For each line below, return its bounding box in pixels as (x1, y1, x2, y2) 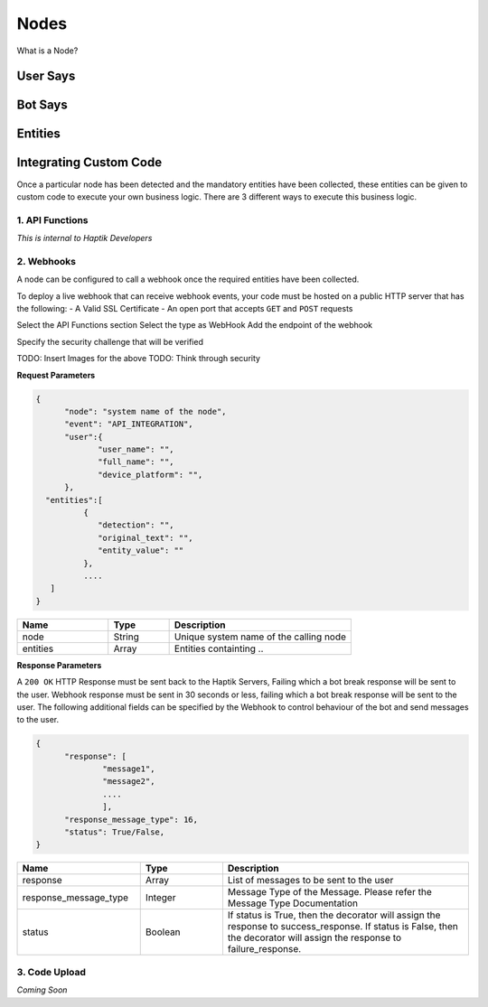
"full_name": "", (98, 457, 175, 467)
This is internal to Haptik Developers (16, 233, 153, 244)
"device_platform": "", (98, 470, 203, 480)
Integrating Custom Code (16, 154, 163, 171)
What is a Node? (16, 45, 79, 56)
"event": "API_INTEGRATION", (64, 419, 193, 429)
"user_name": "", (98, 444, 175, 455)
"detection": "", (98, 520, 175, 530)
